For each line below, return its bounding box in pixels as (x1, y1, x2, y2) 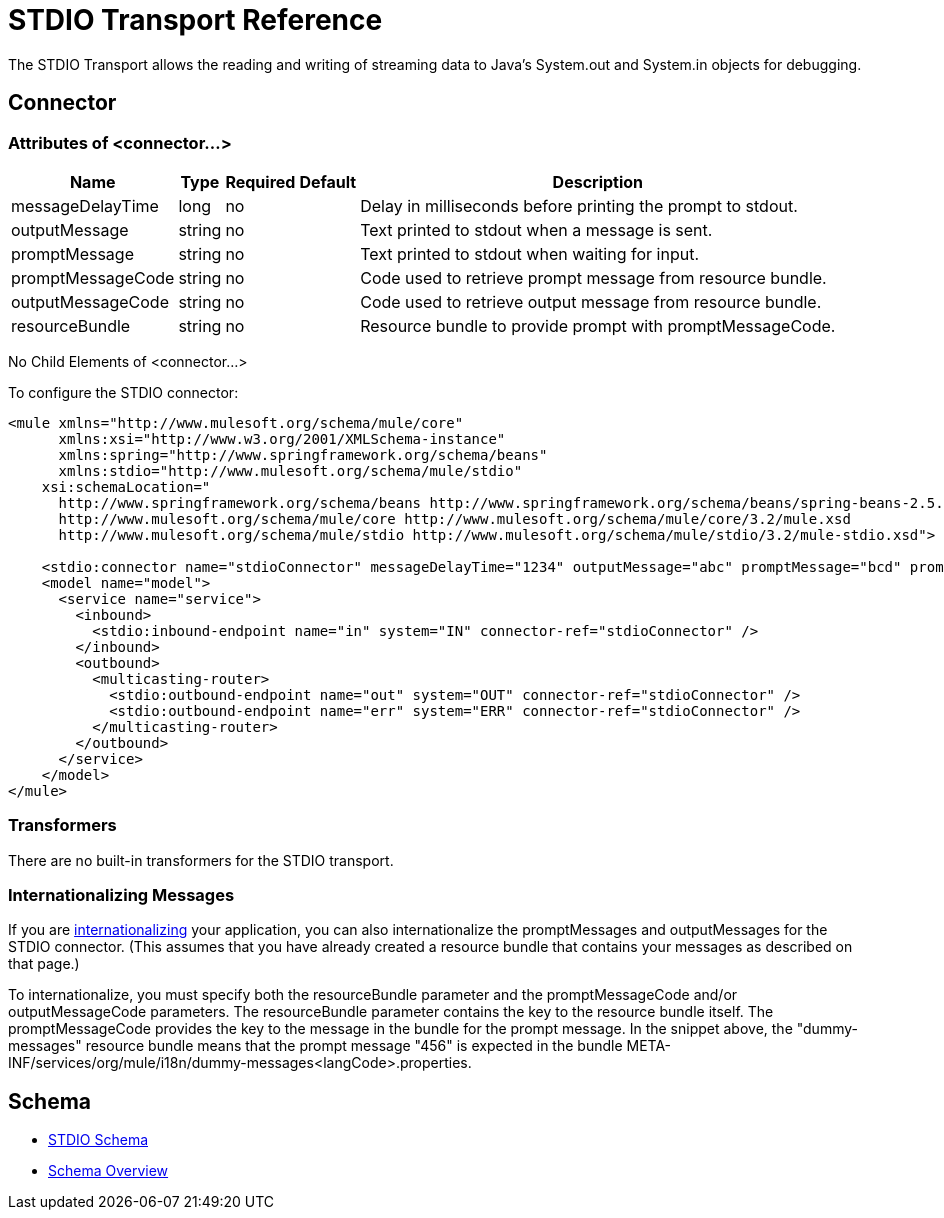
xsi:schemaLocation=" (41, 478, 211, 495)
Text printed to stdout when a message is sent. (360, 219, 713, 240)
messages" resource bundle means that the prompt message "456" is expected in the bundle (8, 1037, 623, 1055)
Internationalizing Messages (8, 885, 235, 906)
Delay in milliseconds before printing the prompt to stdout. (360, 195, 798, 216)
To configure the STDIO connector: (8, 383, 239, 401)
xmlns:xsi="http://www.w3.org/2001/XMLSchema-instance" (58, 430, 506, 447)
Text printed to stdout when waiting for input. (360, 243, 699, 264)
